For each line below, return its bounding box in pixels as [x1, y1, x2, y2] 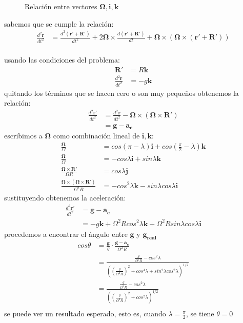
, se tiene [186, 308, 214, 319]
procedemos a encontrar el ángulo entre [4, 228, 128, 239]
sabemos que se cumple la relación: [4, 18, 114, 29]
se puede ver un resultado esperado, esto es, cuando [4, 308, 166, 319]
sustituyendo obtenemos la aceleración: [4, 192, 126, 203]
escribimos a [4, 130, 43, 141]
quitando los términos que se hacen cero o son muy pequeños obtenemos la [4, 87, 239, 98]
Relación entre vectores [25, 1, 97, 11]
